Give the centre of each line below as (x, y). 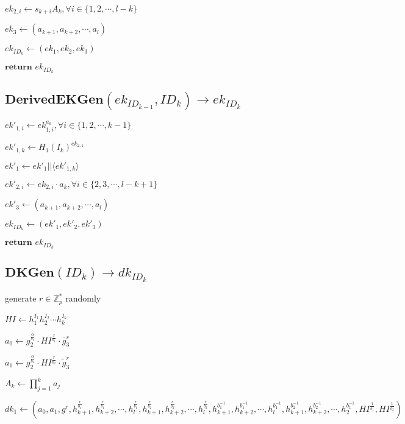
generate (21, 298)
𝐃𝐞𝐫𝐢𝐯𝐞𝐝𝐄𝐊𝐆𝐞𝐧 (54, 100)
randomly (83, 298)
